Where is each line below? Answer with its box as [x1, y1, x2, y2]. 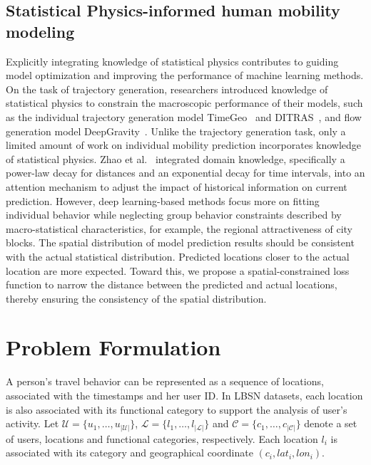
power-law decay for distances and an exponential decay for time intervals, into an [6, 165, 365, 180]
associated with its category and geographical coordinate [6, 445, 253, 460]
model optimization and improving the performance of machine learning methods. [6, 68, 364, 83]
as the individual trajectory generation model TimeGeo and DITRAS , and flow [6, 109, 362, 124]
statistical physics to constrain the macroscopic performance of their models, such [6, 95, 363, 110]
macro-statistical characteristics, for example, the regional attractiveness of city [6, 221, 352, 236]
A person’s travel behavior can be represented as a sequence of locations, [6, 374, 324, 389]
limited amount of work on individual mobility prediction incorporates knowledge [6, 137, 362, 152]
